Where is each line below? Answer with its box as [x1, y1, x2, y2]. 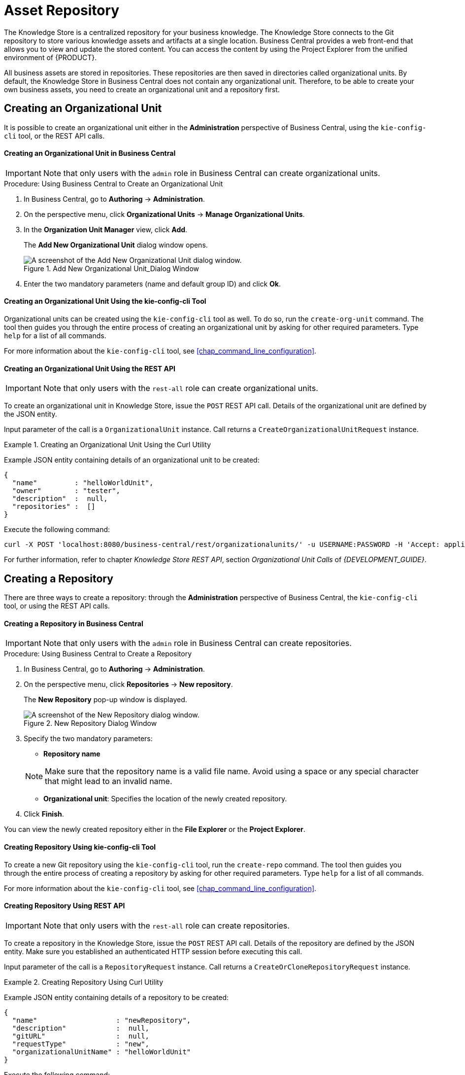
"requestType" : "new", [12, 1039, 150, 1048]
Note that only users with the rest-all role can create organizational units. [43, 383, 318, 394]
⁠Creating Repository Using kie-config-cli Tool [4, 842, 156, 851]
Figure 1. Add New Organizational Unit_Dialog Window [24, 264, 199, 273]
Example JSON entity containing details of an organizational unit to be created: [4, 456, 260, 465]
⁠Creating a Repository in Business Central [4, 619, 143, 628]
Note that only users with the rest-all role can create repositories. [43, 920, 290, 931]
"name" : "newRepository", [12, 1016, 191, 1024]
